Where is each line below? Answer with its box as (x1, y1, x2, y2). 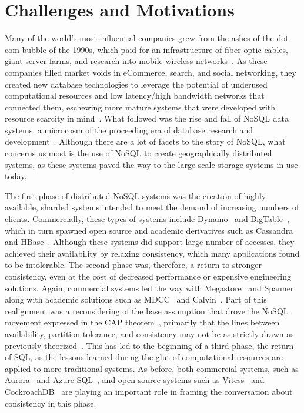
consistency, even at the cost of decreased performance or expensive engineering (5, 270, 292, 282)
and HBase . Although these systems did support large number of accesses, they (5, 236, 295, 248)
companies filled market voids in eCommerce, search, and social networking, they (5, 66, 296, 78)
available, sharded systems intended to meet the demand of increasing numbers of (5, 201, 299, 213)
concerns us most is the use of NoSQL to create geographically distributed (5, 147, 272, 159)
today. (5, 170, 27, 182)
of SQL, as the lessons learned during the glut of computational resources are (5, 351, 283, 363)
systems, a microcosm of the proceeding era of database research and (5, 123, 253, 136)
